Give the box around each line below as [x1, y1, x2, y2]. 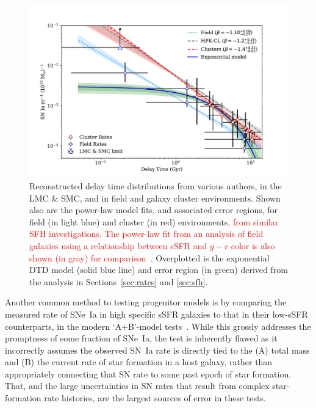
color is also [231, 239, 275, 252]
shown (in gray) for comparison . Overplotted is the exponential [29, 251, 270, 264]
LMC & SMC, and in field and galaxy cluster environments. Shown [29, 191, 281, 204]
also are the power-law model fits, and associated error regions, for [29, 203, 278, 216]
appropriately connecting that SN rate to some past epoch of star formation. [5, 367, 292, 380]
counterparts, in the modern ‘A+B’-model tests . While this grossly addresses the [5, 319, 311, 332]
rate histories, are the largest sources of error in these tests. [44, 392, 266, 404]
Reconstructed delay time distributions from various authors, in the [29, 179, 282, 192]
